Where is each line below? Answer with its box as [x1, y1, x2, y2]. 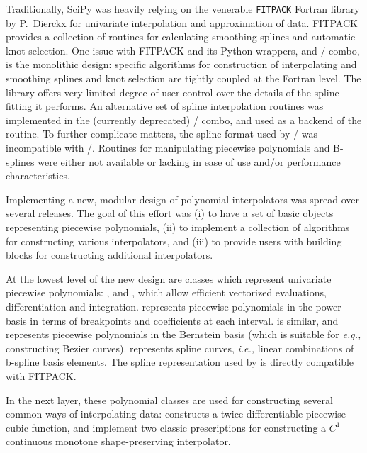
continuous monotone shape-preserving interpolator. [6, 434, 231, 449]
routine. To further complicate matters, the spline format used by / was [6, 126, 317, 141]
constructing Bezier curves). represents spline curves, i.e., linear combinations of [6, 340, 354, 355]
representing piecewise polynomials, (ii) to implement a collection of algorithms [6, 219, 350, 234]
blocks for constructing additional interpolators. [6, 247, 213, 262]
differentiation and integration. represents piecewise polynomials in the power [6, 298, 341, 313]
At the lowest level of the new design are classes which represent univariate [6, 271, 332, 286]
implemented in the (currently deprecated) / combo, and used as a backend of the [6, 112, 362, 127]
